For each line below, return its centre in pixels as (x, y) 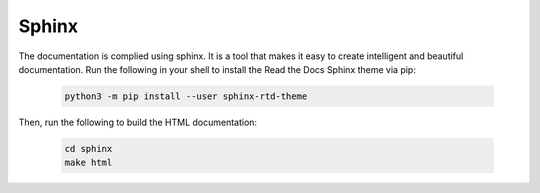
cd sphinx (88, 148)
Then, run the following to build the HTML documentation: (138, 122)
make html (88, 163)
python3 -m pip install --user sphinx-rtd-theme (186, 96)
